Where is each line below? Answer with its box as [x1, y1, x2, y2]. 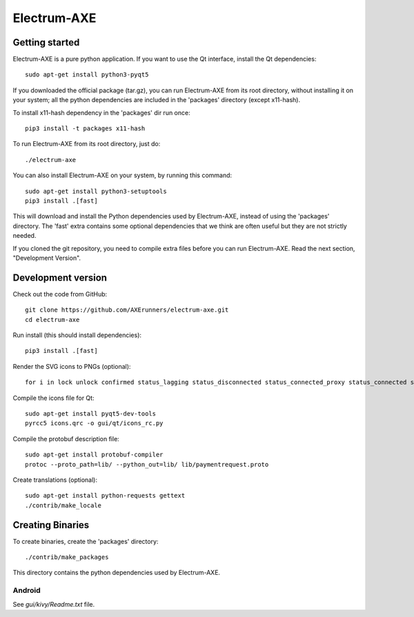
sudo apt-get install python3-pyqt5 [25, 71, 149, 79]
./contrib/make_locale [25, 501, 102, 509]
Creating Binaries [12, 519, 90, 531]
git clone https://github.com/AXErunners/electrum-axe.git [25, 306, 229, 314]
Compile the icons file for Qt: [12, 394, 95, 402]
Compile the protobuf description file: [12, 434, 120, 443]
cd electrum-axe [25, 316, 80, 323]
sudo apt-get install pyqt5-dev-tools [25, 409, 157, 417]
